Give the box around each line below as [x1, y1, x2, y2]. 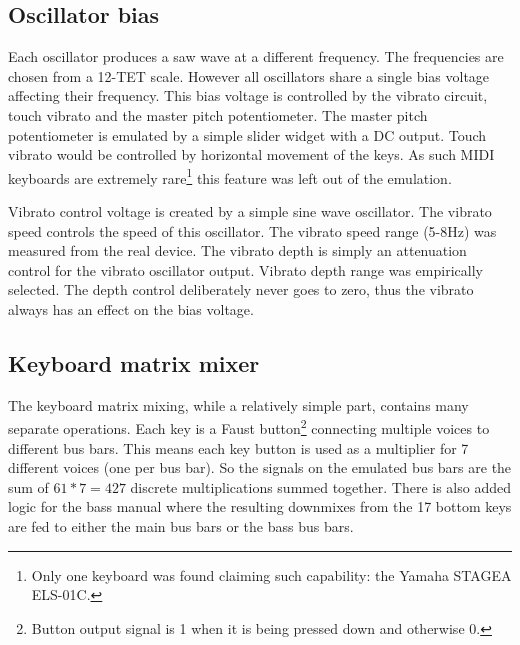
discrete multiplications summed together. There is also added [130, 476, 511, 497]
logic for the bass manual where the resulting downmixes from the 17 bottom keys [8, 496, 512, 517]
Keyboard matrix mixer [8, 347, 260, 378]
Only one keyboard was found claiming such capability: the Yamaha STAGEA [31, 564, 512, 585]
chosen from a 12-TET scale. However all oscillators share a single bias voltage [8, 65, 490, 86]
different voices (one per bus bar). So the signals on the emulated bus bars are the [8, 457, 512, 478]
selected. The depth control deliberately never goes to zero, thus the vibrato [8, 279, 474, 300]
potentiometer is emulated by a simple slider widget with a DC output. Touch [8, 124, 487, 145]
